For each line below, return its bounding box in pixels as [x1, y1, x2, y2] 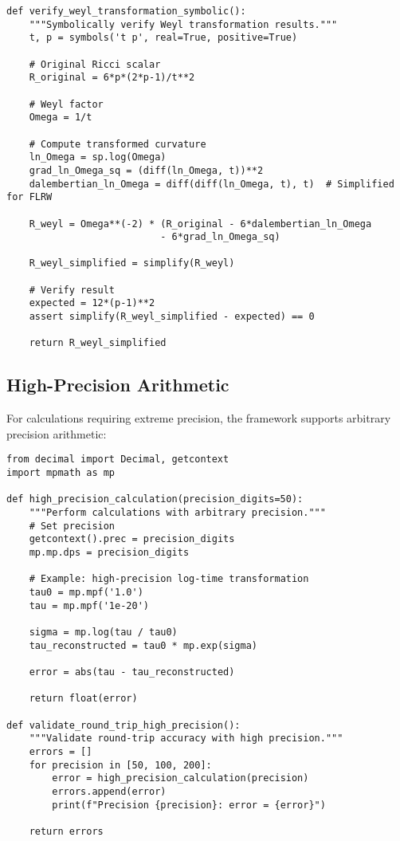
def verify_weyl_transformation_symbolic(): [6, 6, 246, 17]
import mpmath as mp [6, 467, 116, 479]
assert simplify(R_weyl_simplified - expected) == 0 [29, 311, 315, 323]
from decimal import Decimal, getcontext [6, 454, 229, 466]
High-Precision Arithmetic [6, 372, 229, 397]
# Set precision [29, 520, 116, 532]
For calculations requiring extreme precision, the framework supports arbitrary [6, 410, 391, 426]
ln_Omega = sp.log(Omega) [29, 151, 167, 163]
